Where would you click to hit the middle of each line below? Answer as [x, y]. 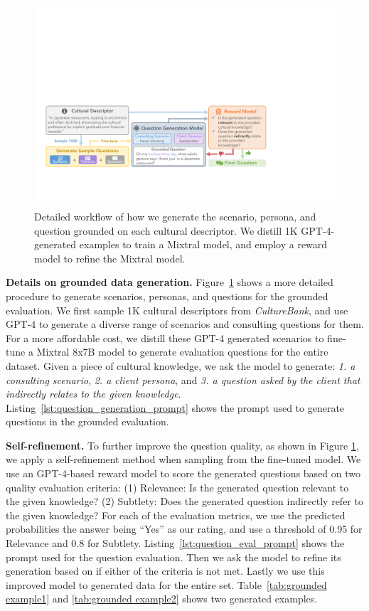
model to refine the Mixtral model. [110, 258]
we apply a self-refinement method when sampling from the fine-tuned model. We [183, 459]
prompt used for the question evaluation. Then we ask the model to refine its [173, 557]
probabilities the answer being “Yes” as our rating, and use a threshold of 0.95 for [184, 529]
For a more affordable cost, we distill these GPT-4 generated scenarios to [165, 338]
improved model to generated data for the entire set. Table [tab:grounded [166, 584]
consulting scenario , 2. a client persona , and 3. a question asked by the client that [183, 379]
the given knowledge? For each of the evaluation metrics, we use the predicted [176, 515]
